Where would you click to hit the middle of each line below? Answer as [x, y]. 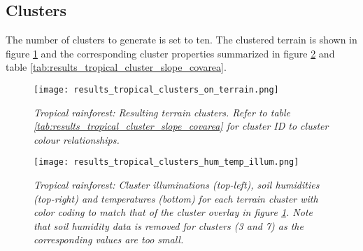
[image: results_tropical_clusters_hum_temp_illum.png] [166, 162]
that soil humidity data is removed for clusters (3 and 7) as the [169, 225]
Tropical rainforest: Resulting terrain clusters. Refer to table [162, 112]
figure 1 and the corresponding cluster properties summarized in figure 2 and [170, 53]
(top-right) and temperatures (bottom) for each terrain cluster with [176, 198]
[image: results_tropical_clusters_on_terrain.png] [156, 89]
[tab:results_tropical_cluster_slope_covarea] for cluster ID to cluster [181, 126]
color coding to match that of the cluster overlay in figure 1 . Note [173, 212]
